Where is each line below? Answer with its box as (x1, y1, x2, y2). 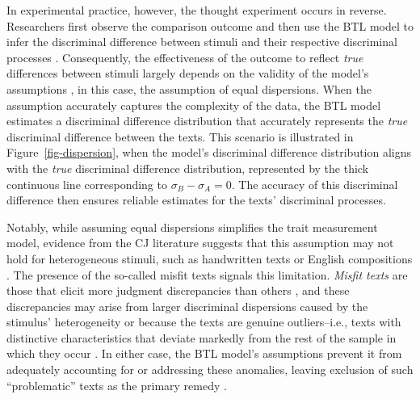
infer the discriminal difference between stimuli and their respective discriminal (6, 33, 397, 50)
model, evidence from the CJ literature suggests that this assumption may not (6, 234, 394, 251)
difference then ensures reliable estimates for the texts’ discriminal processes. (6, 191, 386, 208)
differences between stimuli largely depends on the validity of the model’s (6, 65, 369, 82)
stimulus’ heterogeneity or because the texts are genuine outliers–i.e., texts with (6, 313, 401, 330)
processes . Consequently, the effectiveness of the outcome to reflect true (6, 48, 363, 65)
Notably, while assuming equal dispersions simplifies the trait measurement (6, 218, 378, 235)
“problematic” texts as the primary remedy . (6, 376, 227, 393)
